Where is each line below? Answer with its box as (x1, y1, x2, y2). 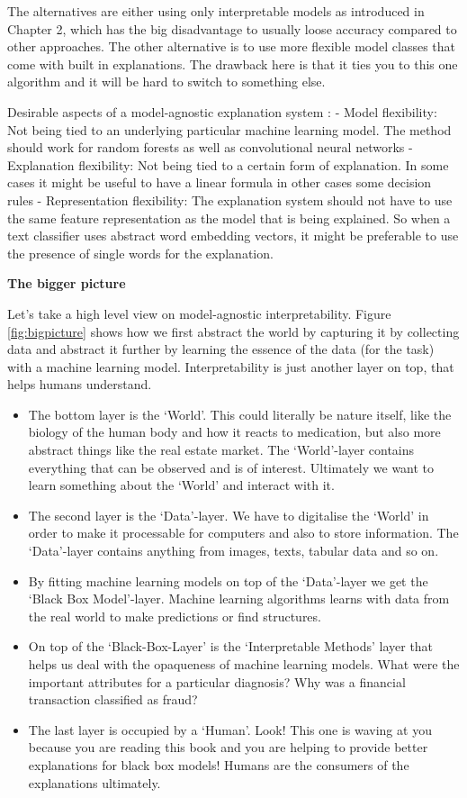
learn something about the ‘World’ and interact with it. (28, 476, 335, 494)
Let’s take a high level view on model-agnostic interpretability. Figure (7, 304, 391, 322)
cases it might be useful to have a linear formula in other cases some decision (7, 173, 432, 192)
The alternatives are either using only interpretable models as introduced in (7, 2, 425, 20)
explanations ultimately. (28, 773, 161, 792)
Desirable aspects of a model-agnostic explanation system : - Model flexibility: (7, 102, 437, 121)
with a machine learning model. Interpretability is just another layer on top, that (7, 357, 454, 376)
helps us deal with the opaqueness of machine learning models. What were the (28, 655, 460, 673)
